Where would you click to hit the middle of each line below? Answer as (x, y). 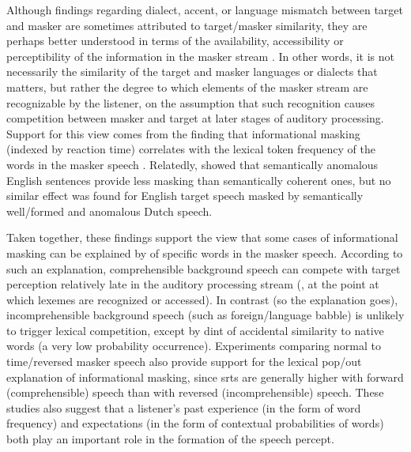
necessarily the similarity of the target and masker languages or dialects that (192, 72)
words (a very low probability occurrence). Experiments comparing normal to (194, 346)
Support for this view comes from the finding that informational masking (183, 133)
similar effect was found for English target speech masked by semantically (185, 196)
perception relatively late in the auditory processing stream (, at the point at (193, 284)
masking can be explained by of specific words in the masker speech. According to (205, 252)
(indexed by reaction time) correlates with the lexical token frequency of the (191, 149)
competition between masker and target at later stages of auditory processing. (195, 118)
